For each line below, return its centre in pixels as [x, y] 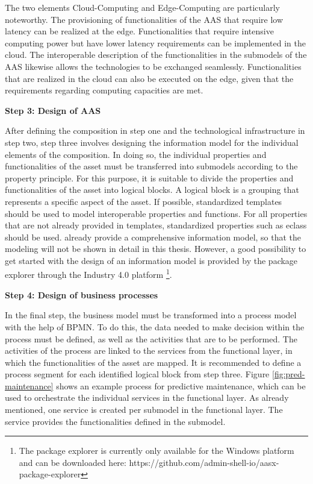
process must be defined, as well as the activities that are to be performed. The [151, 338]
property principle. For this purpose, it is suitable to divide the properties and [149, 178]
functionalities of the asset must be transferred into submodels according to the [151, 166]
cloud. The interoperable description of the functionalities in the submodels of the [156, 55]
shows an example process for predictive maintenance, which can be [181, 385]
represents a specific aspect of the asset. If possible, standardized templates [144, 201]
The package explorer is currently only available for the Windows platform [156, 451]
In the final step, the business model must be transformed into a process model [151, 315]
